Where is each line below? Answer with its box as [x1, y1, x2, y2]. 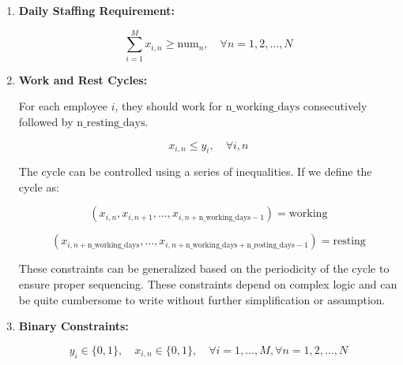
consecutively [303, 98, 367, 114]
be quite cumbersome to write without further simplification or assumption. [18, 291, 386, 307]
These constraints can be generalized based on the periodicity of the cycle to [18, 260, 390, 277]
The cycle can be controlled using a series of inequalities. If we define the [18, 163, 372, 180]
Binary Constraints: [18, 318, 129, 334]
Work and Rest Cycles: [18, 71, 148, 88]
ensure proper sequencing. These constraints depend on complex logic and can [18, 276, 397, 292]
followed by [18, 113, 73, 129]
